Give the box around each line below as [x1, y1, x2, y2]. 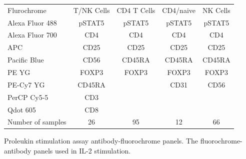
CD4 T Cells [116, 4, 155, 15]
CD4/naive [162, 4, 196, 15]
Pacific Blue [7, 54, 44, 65]
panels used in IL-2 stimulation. [33, 145, 131, 156]
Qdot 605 [7, 104, 36, 114]
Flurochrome [7, 4, 46, 15]
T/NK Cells [73, 4, 110, 15]
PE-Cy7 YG [7, 79, 45, 89]
